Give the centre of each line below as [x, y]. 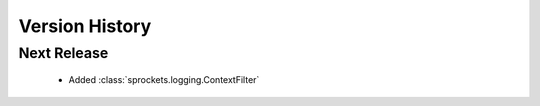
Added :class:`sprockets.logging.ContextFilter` [164, 80]
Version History [85, 26]
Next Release [63, 53]
